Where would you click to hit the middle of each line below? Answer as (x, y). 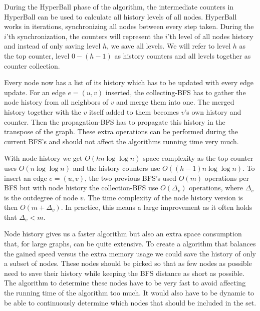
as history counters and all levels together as (183, 55)
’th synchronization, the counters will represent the (85, 36)
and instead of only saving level (52, 46)
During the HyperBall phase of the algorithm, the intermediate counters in (119, 7)
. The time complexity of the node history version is (163, 197)
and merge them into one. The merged (175, 102)
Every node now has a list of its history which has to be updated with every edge (129, 82)
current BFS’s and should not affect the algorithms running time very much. (121, 141)
